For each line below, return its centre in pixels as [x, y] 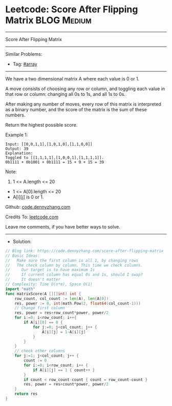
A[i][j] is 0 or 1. [28, 197]
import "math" [20, 289]
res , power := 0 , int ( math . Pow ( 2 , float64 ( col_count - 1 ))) [78, 303]
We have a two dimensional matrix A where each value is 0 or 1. [72, 78]
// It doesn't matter [33, 280]
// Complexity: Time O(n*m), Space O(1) [49, 285]
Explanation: [19, 153]
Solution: [22, 241]
